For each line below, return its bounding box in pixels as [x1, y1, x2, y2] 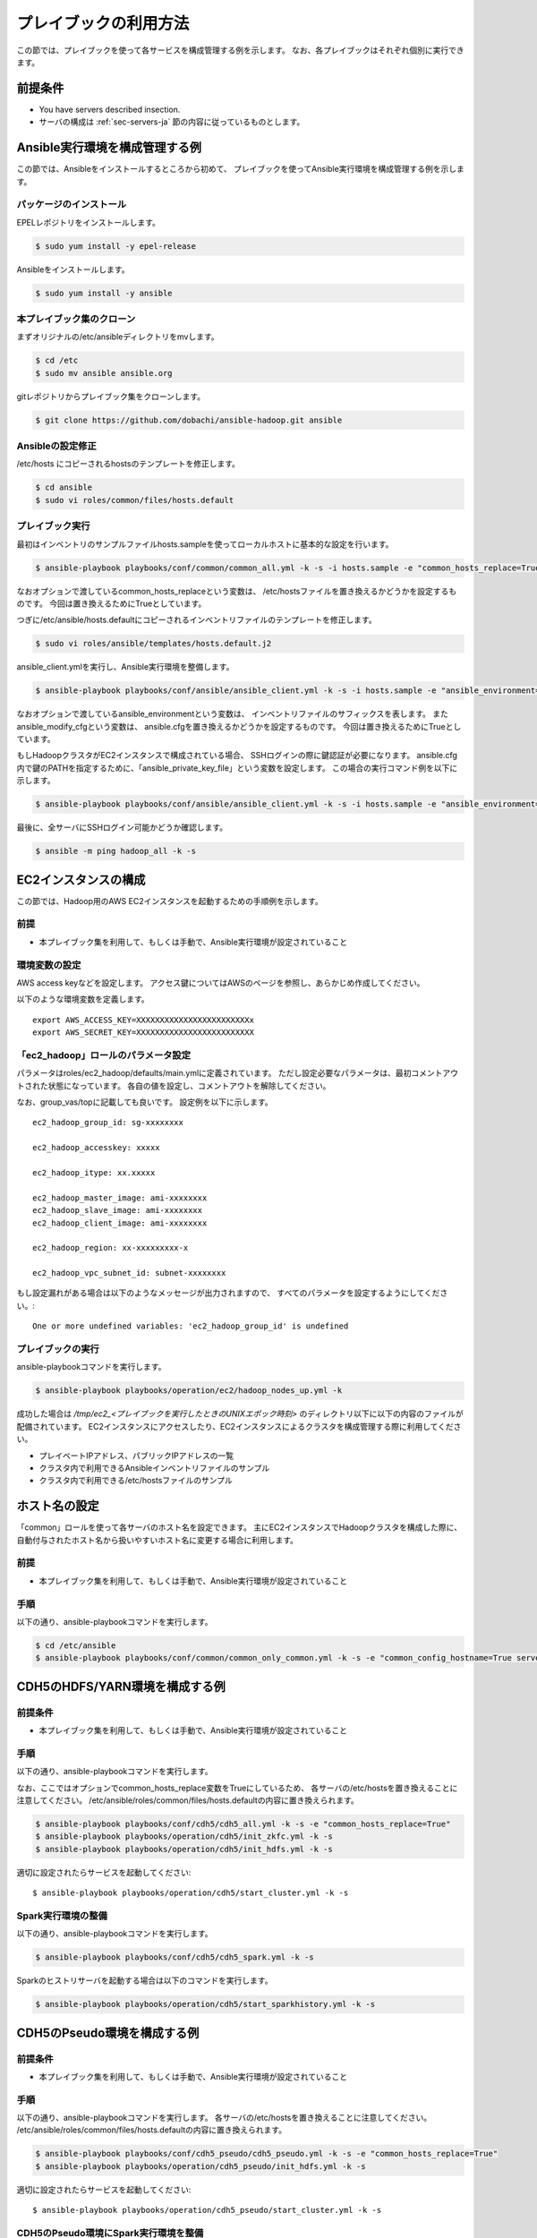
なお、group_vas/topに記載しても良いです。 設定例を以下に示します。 [16, 1097, 273, 1107]
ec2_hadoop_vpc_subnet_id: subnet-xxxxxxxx [32, 1268, 226, 1278]
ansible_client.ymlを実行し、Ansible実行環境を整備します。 [16, 662, 234, 672]
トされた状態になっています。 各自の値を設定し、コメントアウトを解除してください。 [16, 1080, 331, 1091]
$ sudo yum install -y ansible [35, 287, 174, 298]
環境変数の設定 [16, 959, 81, 971]
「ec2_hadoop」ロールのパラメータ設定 [16, 1048, 192, 1061]
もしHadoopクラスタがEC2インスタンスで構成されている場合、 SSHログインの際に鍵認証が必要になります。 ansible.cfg [16, 750, 458, 761]
